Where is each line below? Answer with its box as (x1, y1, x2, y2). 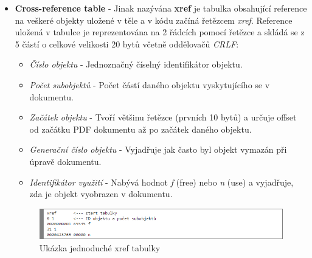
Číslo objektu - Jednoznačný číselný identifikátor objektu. (29, 58, 243, 71)
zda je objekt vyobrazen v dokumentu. (29, 187, 173, 200)
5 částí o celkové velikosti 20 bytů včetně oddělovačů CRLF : (15, 37, 239, 50)
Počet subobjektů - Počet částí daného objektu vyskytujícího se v (29, 78, 270, 91)
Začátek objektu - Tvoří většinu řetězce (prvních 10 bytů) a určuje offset (29, 111, 297, 124)
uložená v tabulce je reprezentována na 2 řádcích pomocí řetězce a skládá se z (15, 26, 305, 38)
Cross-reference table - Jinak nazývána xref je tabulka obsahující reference (15, 2, 307, 14)
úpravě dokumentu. (29, 155, 102, 167)
